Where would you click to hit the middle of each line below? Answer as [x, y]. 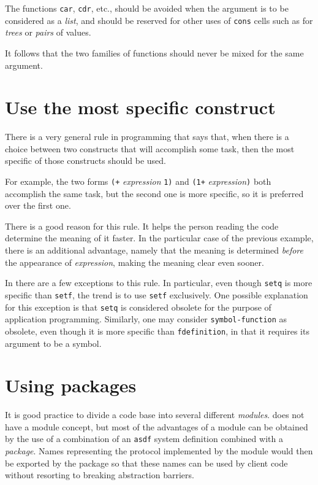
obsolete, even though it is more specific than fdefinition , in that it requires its [157, 331]
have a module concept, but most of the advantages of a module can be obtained [157, 426]
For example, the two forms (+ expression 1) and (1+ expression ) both [138, 181]
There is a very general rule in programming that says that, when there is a [147, 137]
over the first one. [38, 205]
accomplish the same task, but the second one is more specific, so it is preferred [154, 193]
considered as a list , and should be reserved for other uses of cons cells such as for [159, 20]
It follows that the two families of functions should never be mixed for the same [154, 52]
